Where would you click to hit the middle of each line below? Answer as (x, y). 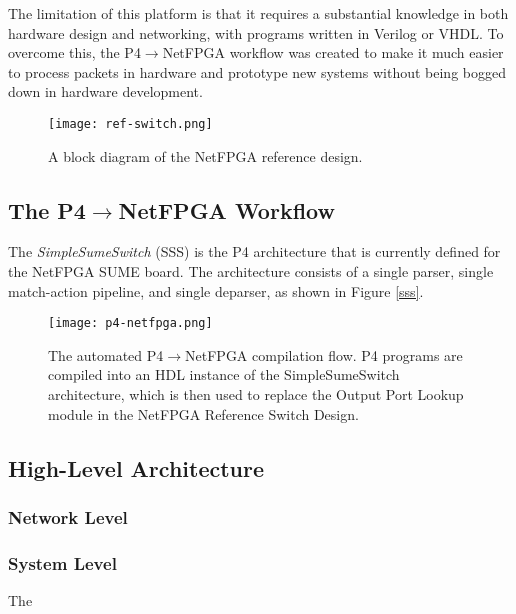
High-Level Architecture (136, 467)
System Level (62, 562)
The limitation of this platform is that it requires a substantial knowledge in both (258, 13)
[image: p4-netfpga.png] (130, 323)
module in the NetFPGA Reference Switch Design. (203, 413)
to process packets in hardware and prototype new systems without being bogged (257, 71)
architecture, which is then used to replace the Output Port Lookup (256, 394)
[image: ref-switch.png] (130, 123)
